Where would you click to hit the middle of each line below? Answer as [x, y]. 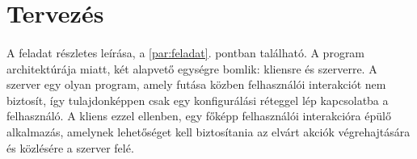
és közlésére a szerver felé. [70, 147]
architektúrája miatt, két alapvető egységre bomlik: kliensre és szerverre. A [192, 68]
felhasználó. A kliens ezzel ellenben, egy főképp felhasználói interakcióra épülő [199, 116]
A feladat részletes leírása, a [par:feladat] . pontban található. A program [186, 52]
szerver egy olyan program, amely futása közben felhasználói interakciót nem [196, 84]
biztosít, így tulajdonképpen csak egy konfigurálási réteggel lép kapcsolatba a [198, 100]
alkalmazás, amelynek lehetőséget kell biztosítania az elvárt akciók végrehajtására [208, 131]
